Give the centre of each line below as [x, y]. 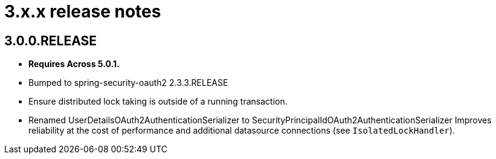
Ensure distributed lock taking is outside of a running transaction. [158, 102]
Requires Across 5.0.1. [74, 64]
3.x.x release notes [83, 11]
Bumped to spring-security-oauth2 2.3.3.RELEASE [128, 83]
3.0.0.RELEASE [51, 41]
